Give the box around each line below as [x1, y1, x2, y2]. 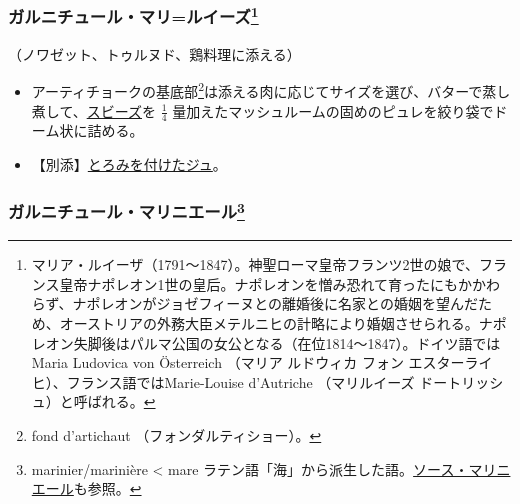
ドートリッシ [419, 371, 504, 392]
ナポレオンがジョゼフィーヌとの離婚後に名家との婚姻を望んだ [72, 293, 478, 314]
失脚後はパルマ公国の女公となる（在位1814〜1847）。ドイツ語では [73, 332, 501, 353]
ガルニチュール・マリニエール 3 [8, 197, 245, 224]
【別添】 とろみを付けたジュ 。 [31, 153, 227, 174]
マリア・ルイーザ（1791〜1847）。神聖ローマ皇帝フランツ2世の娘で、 [31, 254, 479, 275]
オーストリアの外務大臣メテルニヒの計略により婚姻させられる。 [59, 312, 479, 333]
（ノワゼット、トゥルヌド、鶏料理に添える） [8, 43, 301, 64]
